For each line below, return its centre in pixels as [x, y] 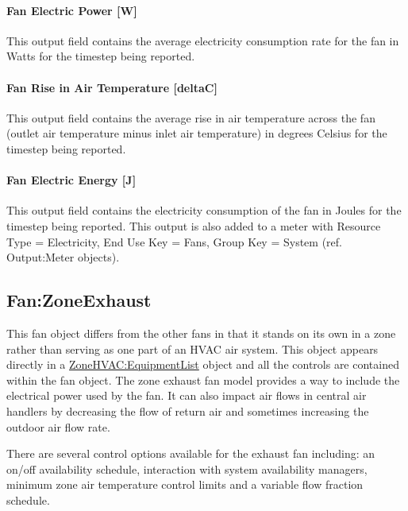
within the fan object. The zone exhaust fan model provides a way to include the [203, 379]
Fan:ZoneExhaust [79, 300]
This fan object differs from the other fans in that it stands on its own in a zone [201, 333]
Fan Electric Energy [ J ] [71, 180]
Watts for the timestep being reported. [101, 56]
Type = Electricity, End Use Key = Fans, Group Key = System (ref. [174, 241]
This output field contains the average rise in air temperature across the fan [191, 117]
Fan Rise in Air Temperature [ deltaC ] [112, 87]
